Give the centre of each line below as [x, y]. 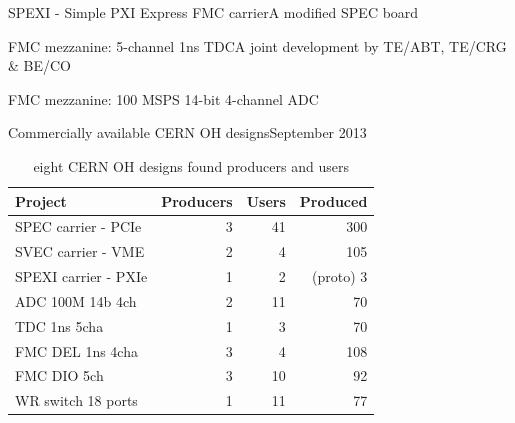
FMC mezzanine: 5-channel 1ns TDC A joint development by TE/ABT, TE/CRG [257, 45]
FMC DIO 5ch [59, 375]
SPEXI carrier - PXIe [81, 276]
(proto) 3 [340, 276]
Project [41, 200]
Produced [333, 200]
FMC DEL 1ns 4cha [76, 350]
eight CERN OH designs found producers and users [191, 165]
